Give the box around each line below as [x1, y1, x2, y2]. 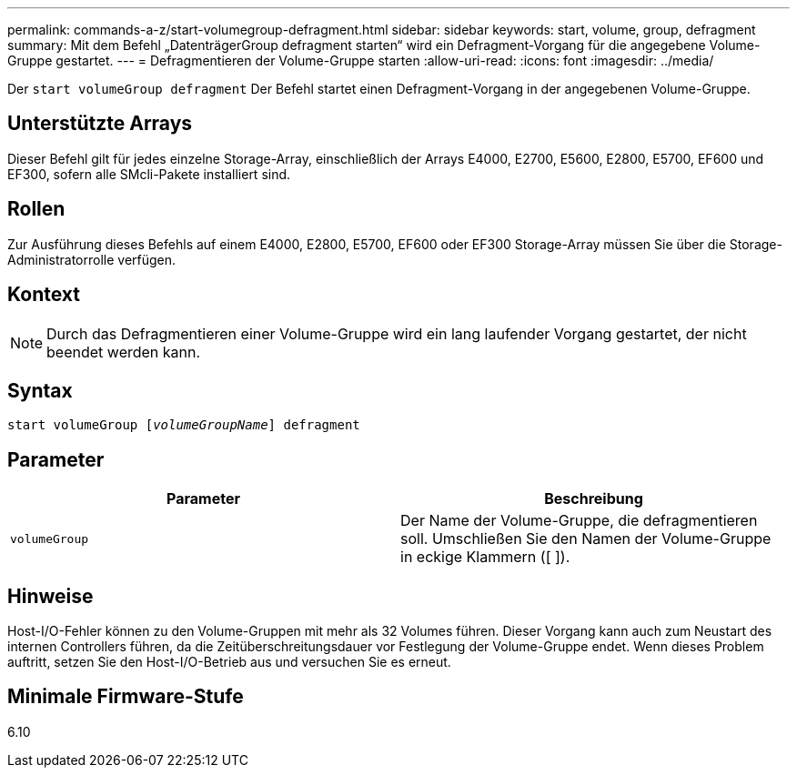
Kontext [7, 283, 80, 307]
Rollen [7, 197, 66, 221]
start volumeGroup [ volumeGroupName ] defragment [7, 418, 360, 433]
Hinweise [7, 584, 94, 608]
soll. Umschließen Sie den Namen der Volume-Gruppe [400, 529, 772, 549]
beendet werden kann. [46, 342, 201, 361]
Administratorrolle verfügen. [7, 251, 177, 267]
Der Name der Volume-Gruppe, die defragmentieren [400, 511, 758, 530]
